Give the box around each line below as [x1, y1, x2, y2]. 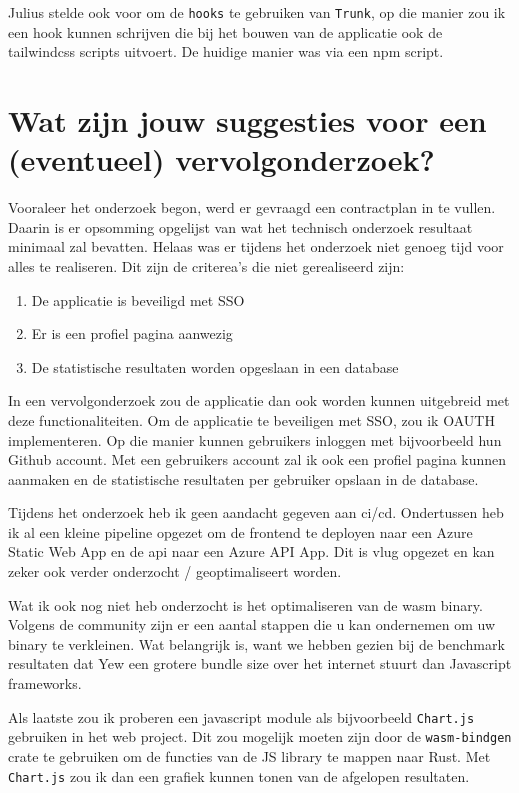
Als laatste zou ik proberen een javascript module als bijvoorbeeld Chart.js [8, 706, 475, 727]
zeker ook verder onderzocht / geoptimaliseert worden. [8, 561, 342, 582]
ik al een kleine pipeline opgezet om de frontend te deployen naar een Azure [8, 521, 473, 542]
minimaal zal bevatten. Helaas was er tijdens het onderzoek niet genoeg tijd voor [8, 236, 504, 257]
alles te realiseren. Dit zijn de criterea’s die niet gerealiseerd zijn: [8, 255, 405, 276]
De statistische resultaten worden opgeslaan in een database [31, 356, 399, 377]
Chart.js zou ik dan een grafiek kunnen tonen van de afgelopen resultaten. [8, 765, 470, 786]
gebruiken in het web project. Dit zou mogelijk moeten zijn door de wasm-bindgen [8, 726, 512, 747]
